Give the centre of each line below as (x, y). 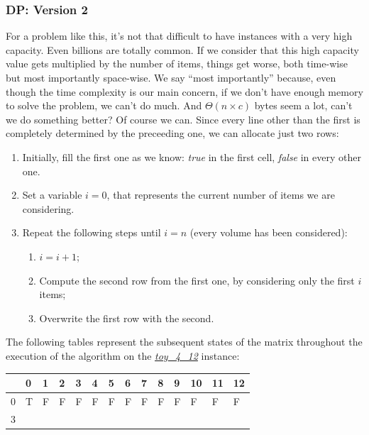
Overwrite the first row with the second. (127, 318)
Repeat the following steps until (92, 232)
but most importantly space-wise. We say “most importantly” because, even (171, 77)
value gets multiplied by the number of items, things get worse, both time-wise (177, 64)
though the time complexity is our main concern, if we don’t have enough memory (184, 91)
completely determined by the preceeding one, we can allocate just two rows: (172, 133)
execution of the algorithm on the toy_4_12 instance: (123, 355)
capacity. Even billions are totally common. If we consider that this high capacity (182, 49)
